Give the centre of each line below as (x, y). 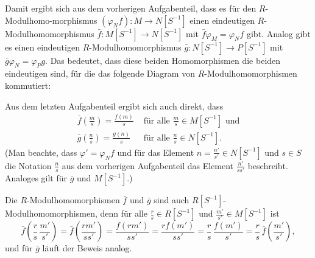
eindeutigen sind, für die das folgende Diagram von (100, 73)
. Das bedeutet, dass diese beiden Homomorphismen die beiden (163, 60)
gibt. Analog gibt (278, 33)
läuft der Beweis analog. (87, 248)
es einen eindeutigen (42, 47)
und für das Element (156, 152)
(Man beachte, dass (41, 152)
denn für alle (124, 213)
